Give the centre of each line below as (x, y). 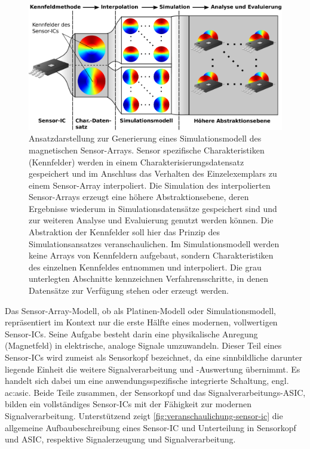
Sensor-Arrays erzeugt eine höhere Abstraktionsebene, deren (139, 197)
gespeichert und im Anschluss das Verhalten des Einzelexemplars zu (153, 173)
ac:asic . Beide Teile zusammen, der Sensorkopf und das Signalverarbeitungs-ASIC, (155, 392)
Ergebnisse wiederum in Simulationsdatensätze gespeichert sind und (153, 208)
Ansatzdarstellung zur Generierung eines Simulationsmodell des (145, 138)
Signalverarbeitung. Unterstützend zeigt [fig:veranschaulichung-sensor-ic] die (144, 415)
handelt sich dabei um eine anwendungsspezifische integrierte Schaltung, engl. (147, 381)
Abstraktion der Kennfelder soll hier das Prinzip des (125, 232)
